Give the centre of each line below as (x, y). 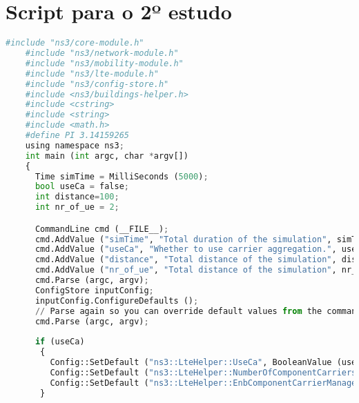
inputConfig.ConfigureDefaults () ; (117, 301)
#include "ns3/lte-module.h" (92, 73)
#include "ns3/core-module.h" (75, 43)
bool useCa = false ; (82, 187)
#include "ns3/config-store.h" (97, 84)
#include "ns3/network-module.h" (102, 53)
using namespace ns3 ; (75, 145)
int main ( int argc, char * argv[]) (107, 156)
